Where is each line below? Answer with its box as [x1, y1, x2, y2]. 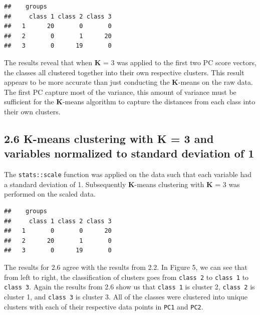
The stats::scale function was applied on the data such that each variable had [4, 169, 252, 180]
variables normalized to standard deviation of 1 [4, 145, 254, 161]
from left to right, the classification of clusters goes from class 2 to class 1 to [4, 271, 249, 282]
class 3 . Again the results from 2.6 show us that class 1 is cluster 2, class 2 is [4, 281, 255, 292]
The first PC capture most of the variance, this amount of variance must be [4, 86, 236, 97]
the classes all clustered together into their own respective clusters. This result [4, 67, 244, 77]
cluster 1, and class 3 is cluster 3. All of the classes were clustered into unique [4, 291, 247, 301]
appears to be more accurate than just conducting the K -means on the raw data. [4, 77, 253, 87]
